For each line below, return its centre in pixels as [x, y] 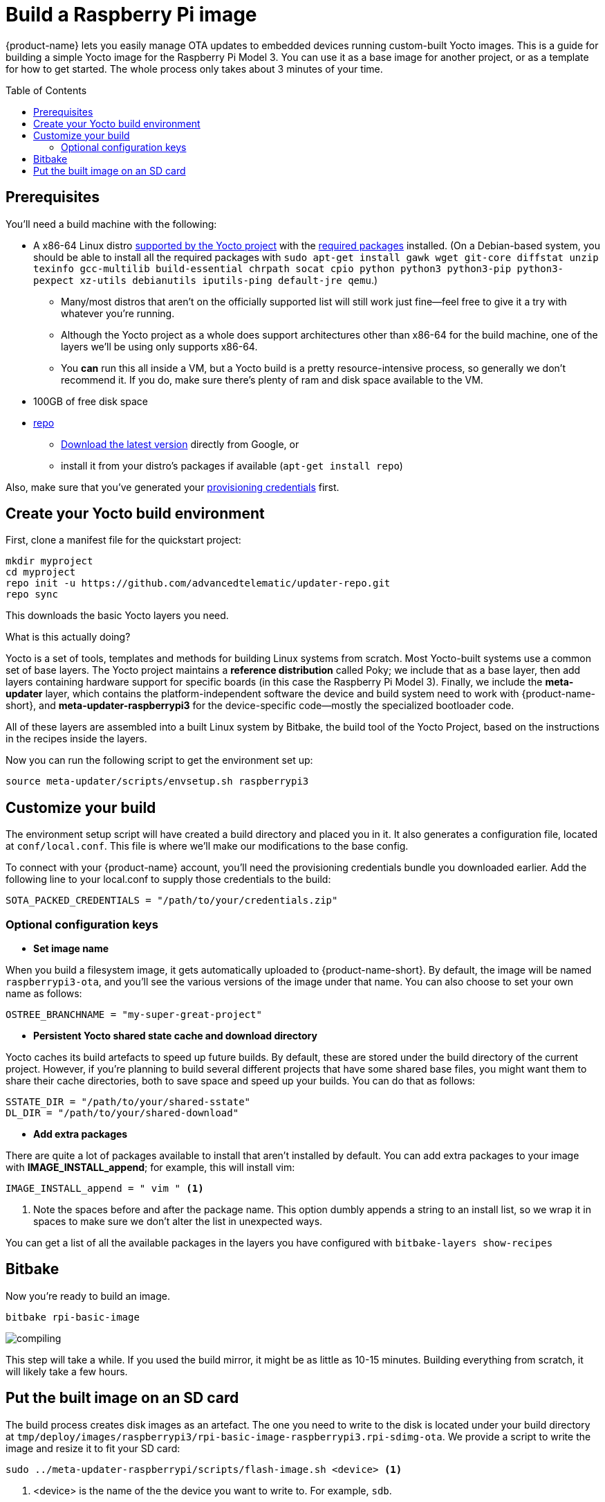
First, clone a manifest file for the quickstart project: [123, 540]
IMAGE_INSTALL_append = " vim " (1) [105, 1189]
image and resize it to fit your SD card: [93, 1448]
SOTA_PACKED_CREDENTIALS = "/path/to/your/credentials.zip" [172, 901]
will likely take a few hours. [67, 1371]
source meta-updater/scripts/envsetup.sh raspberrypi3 [157, 781]
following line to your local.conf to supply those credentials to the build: [168, 879]
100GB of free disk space [91, 401]
